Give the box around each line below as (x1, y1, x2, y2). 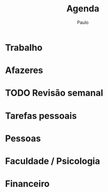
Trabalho (5, 42, 43, 53)
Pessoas (5, 132, 41, 144)
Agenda (66, 3, 100, 14)
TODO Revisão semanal (5, 87, 104, 99)
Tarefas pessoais (5, 110, 77, 122)
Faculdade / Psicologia (5, 155, 100, 167)
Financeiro (5, 178, 50, 190)
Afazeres (5, 65, 43, 76)
